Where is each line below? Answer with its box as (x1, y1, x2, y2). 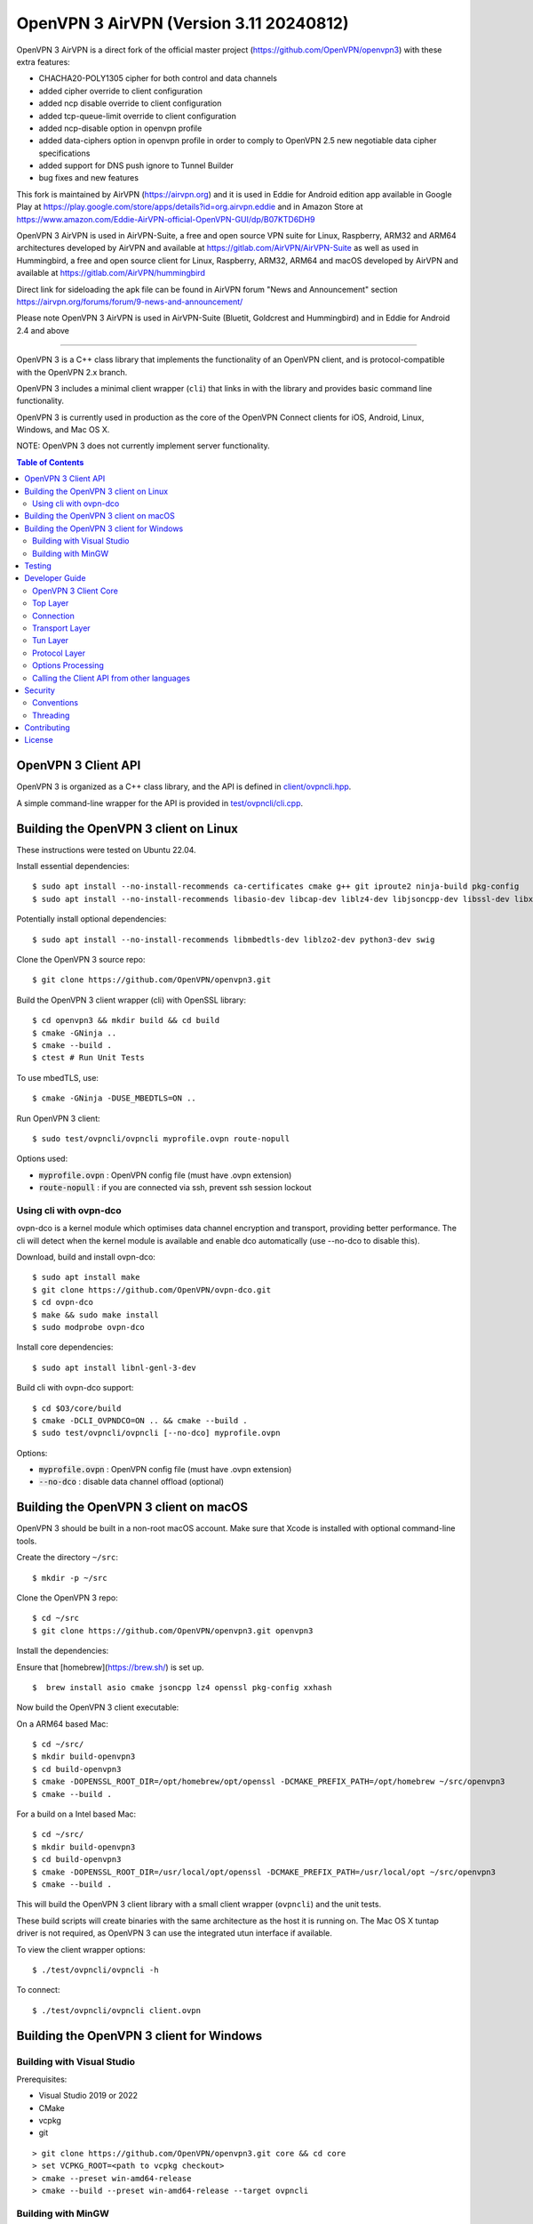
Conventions (32, 697, 79, 708)
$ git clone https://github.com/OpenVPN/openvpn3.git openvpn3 (32, 1625, 314, 1636)
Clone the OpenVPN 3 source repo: (16, 955, 146, 965)
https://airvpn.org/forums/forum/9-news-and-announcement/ (16, 296, 243, 307)
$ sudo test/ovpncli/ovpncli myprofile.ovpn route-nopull (32, 1133, 290, 1143)
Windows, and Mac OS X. (16, 424, 110, 435)
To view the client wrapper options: (16, 1944, 146, 1954)
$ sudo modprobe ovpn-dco (32, 1322, 146, 1332)
